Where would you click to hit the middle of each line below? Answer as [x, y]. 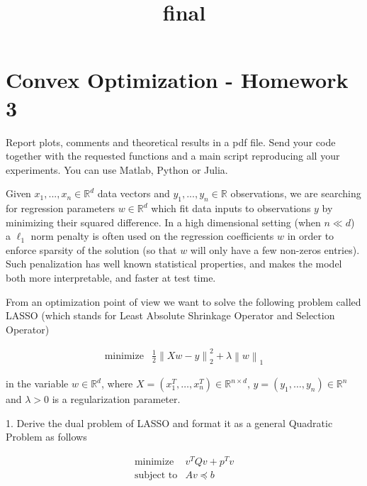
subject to [156, 475]
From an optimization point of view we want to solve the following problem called [183, 301]
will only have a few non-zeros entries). [275, 249]
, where [117, 383]
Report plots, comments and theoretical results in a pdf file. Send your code [171, 142]
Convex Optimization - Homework [177, 80]
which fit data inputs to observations [231, 208]
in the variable [37, 383]
